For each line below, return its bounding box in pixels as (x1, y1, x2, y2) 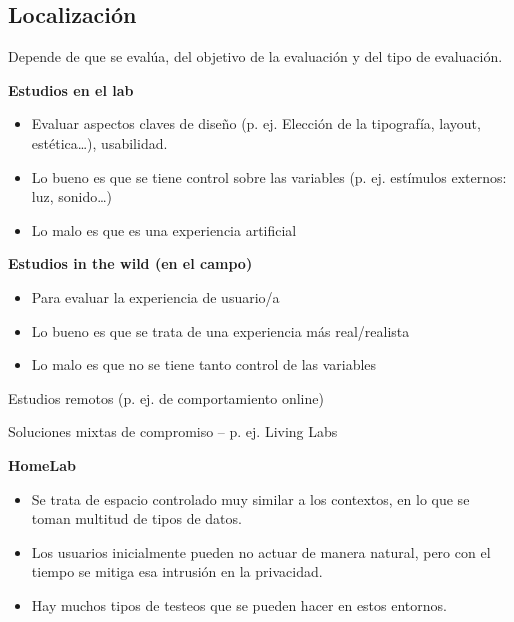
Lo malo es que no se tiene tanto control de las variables (31, 354, 377, 375)
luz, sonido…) (31, 186, 113, 207)
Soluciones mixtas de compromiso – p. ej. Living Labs (8, 421, 338, 442)
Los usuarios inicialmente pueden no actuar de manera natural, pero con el (31, 541, 491, 562)
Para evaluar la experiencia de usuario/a (31, 286, 280, 307)
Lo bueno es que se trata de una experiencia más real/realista (31, 320, 410, 341)
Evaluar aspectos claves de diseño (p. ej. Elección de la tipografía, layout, (31, 113, 481, 134)
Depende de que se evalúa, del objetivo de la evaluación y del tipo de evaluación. (8, 46, 503, 67)
